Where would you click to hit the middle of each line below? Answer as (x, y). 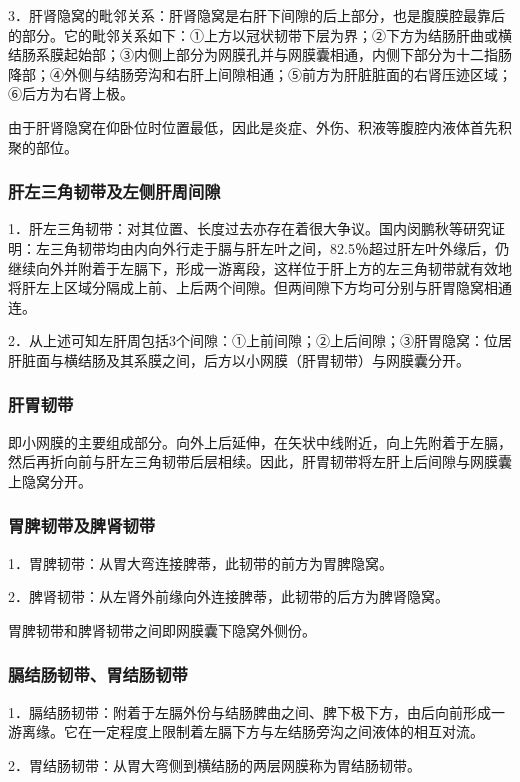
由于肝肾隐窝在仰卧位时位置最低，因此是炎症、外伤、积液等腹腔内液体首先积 (260, 126)
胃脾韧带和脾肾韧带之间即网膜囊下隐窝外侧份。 (162, 629)
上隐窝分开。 (50, 480)
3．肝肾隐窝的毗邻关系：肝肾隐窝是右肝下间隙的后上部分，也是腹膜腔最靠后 (256, 15)
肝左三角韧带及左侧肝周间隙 (114, 191)
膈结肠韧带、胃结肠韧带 (98, 674)
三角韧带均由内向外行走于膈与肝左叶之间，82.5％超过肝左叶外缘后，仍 (279, 247)
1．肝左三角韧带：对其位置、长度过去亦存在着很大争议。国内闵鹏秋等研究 (249, 228)
